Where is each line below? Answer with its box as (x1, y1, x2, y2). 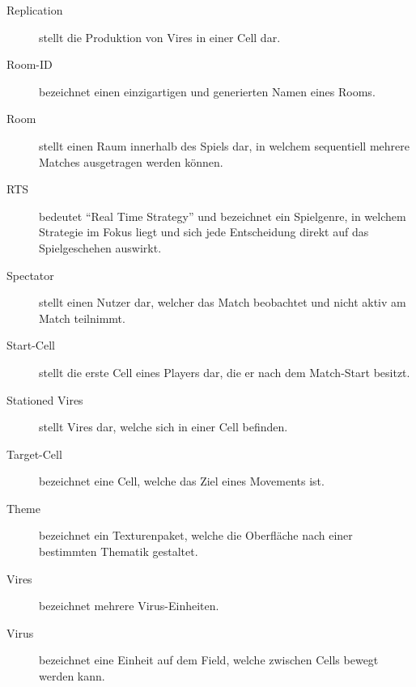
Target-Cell (6, 445, 62, 462)
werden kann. (39, 668, 105, 685)
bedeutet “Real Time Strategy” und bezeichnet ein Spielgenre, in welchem (39, 207, 406, 224)
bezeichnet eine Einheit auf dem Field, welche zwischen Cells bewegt (39, 651, 379, 668)
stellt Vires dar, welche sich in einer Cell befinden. (39, 418, 288, 435)
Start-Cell (6, 337, 55, 354)
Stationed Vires (6, 391, 83, 408)
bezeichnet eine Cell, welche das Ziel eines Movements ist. (39, 473, 325, 490)
